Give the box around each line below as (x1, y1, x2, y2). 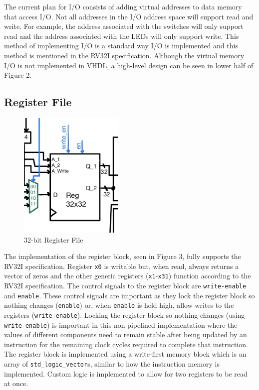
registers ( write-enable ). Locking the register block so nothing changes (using (4, 309, 245, 320)
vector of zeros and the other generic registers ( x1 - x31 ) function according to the (4, 270, 251, 281)
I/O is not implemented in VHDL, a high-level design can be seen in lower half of (4, 60, 254, 70)
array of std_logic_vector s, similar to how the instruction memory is (4, 359, 220, 369)
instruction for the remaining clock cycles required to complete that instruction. (4, 339, 248, 349)
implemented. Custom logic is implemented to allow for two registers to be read (4, 368, 248, 379)
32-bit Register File (24, 234, 83, 245)
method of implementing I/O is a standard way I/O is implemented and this (4, 40, 238, 51)
